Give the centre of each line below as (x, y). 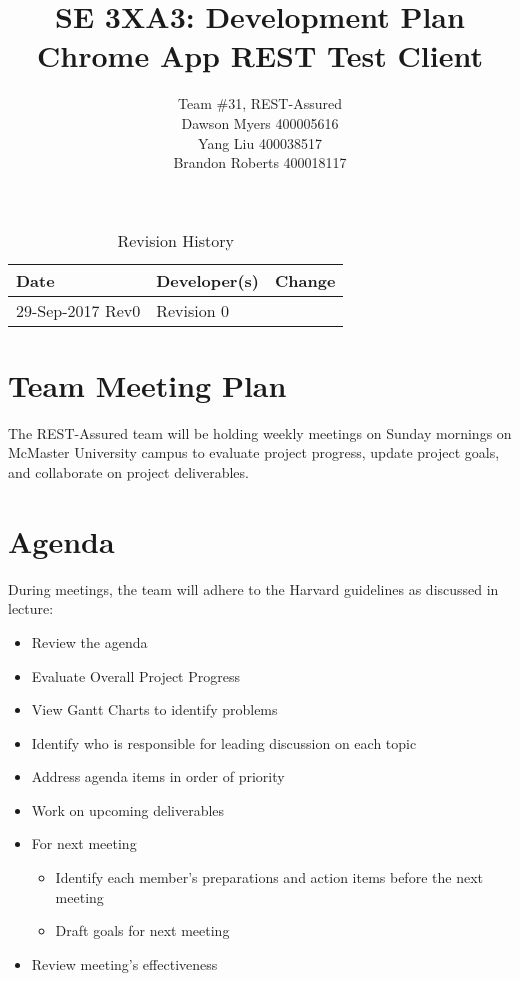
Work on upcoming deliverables (128, 809)
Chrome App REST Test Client (260, 55)
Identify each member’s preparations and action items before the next (269, 877)
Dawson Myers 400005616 (260, 122)
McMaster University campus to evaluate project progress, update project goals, (254, 452)
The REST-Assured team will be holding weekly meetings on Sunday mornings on (260, 432)
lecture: (31, 608)
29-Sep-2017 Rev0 (78, 310)
